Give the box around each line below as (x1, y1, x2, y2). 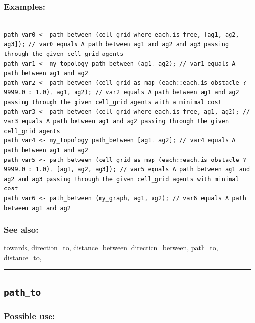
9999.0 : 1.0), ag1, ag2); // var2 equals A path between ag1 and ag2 (4, 89, 239, 96)
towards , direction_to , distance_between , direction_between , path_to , (4, 242, 218, 253)
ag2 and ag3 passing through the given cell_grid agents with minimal (4, 175, 239, 183)
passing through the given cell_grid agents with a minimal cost (4, 98, 222, 106)
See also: (4, 223, 39, 236)
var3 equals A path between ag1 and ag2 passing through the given (4, 118, 229, 125)
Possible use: (4, 309, 55, 322)
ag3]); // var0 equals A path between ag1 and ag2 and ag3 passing (4, 41, 229, 48)
